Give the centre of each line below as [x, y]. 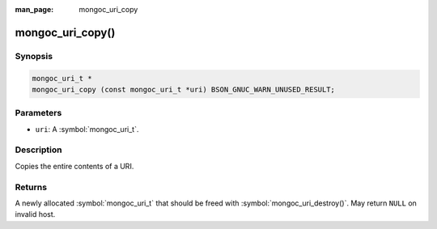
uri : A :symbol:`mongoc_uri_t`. [87, 129]
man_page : [34, 9]
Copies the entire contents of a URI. [74, 166]
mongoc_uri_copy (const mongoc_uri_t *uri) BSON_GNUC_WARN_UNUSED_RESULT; [184, 89]
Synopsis [34, 56]
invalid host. [35, 214]
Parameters [38, 113]
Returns [31, 187]
